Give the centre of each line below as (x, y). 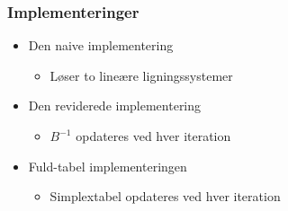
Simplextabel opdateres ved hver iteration (165, 196)
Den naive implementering (101, 45)
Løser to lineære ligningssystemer (141, 75)
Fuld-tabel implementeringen (108, 166)
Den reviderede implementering (115, 105)
